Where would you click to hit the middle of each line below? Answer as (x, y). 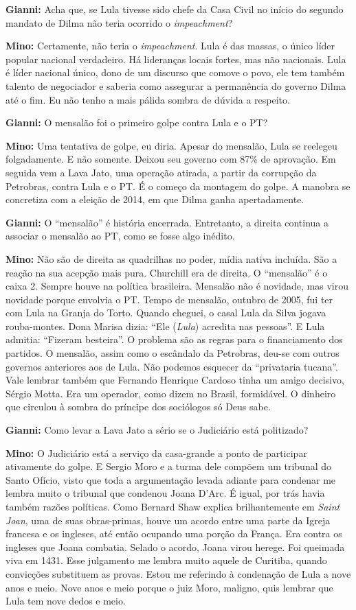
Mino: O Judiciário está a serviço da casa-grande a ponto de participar (156, 453)
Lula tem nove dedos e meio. (66, 601)
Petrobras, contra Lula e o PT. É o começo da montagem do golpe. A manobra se (178, 186)
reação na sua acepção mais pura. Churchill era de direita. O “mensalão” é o (167, 272)
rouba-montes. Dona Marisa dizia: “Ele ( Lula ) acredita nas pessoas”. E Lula (165, 326)
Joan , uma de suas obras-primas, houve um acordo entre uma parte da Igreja (168, 520)
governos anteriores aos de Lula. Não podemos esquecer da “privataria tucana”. (172, 366)
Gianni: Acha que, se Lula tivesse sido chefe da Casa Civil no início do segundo (175, 9)
